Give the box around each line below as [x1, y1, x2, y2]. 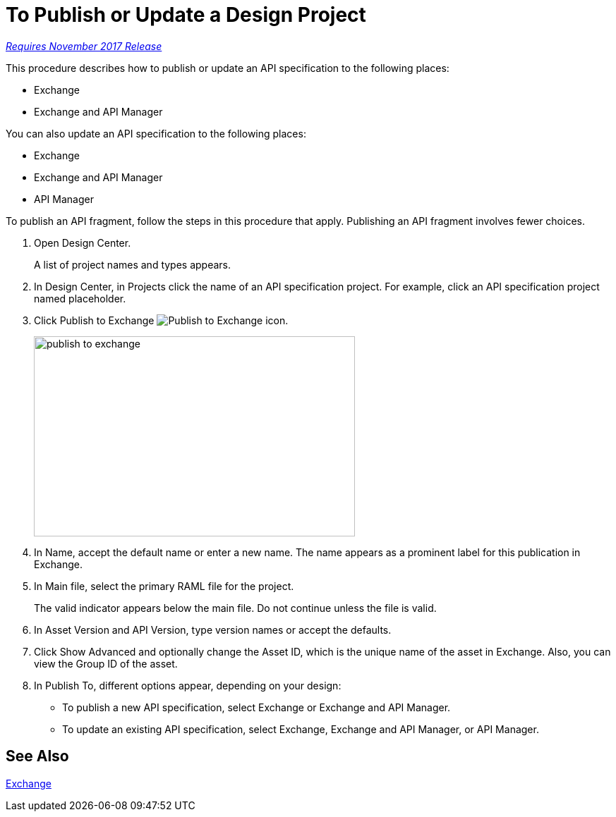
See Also [6, 747, 69, 766]
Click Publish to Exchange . [34, 314, 289, 326]
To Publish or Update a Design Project [6, 3, 366, 27]
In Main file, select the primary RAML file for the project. [34, 579, 294, 592]
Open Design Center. [34, 236, 131, 249]
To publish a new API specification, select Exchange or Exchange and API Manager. [62, 701, 451, 713]
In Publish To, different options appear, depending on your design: [34, 679, 342, 692]
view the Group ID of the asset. [34, 657, 178, 670]
